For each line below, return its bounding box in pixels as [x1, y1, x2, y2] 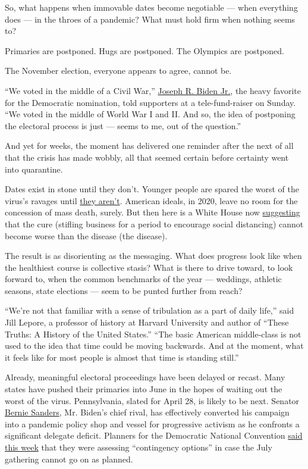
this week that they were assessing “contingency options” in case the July [5, 441, 272, 453]
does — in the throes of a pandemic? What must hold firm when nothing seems [5, 12, 296, 25]
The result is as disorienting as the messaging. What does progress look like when [5, 249, 302, 262]
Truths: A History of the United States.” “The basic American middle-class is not [5, 327, 301, 340]
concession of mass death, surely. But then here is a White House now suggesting [5, 206, 300, 218]
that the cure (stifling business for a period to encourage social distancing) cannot [5, 217, 304, 230]
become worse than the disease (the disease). [5, 229, 168, 242]
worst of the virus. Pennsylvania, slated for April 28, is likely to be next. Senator [5, 394, 300, 407]
